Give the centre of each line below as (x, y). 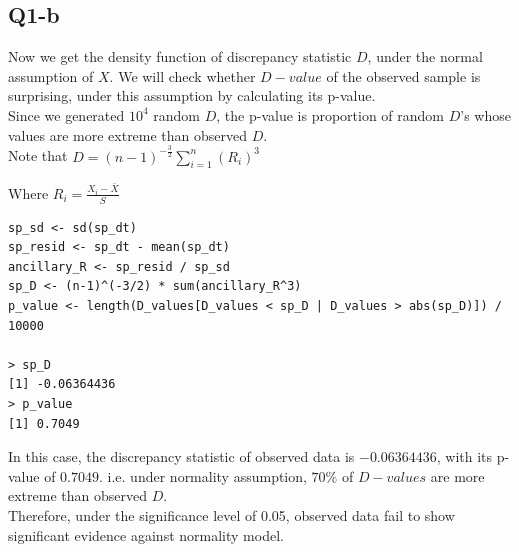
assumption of (51, 75)
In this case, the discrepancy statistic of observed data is (181, 456)
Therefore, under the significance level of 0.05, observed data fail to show (231, 514)
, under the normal (425, 56)
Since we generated (66, 114)
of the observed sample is (403, 75)
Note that (38, 155)
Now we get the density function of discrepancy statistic (180, 56)
